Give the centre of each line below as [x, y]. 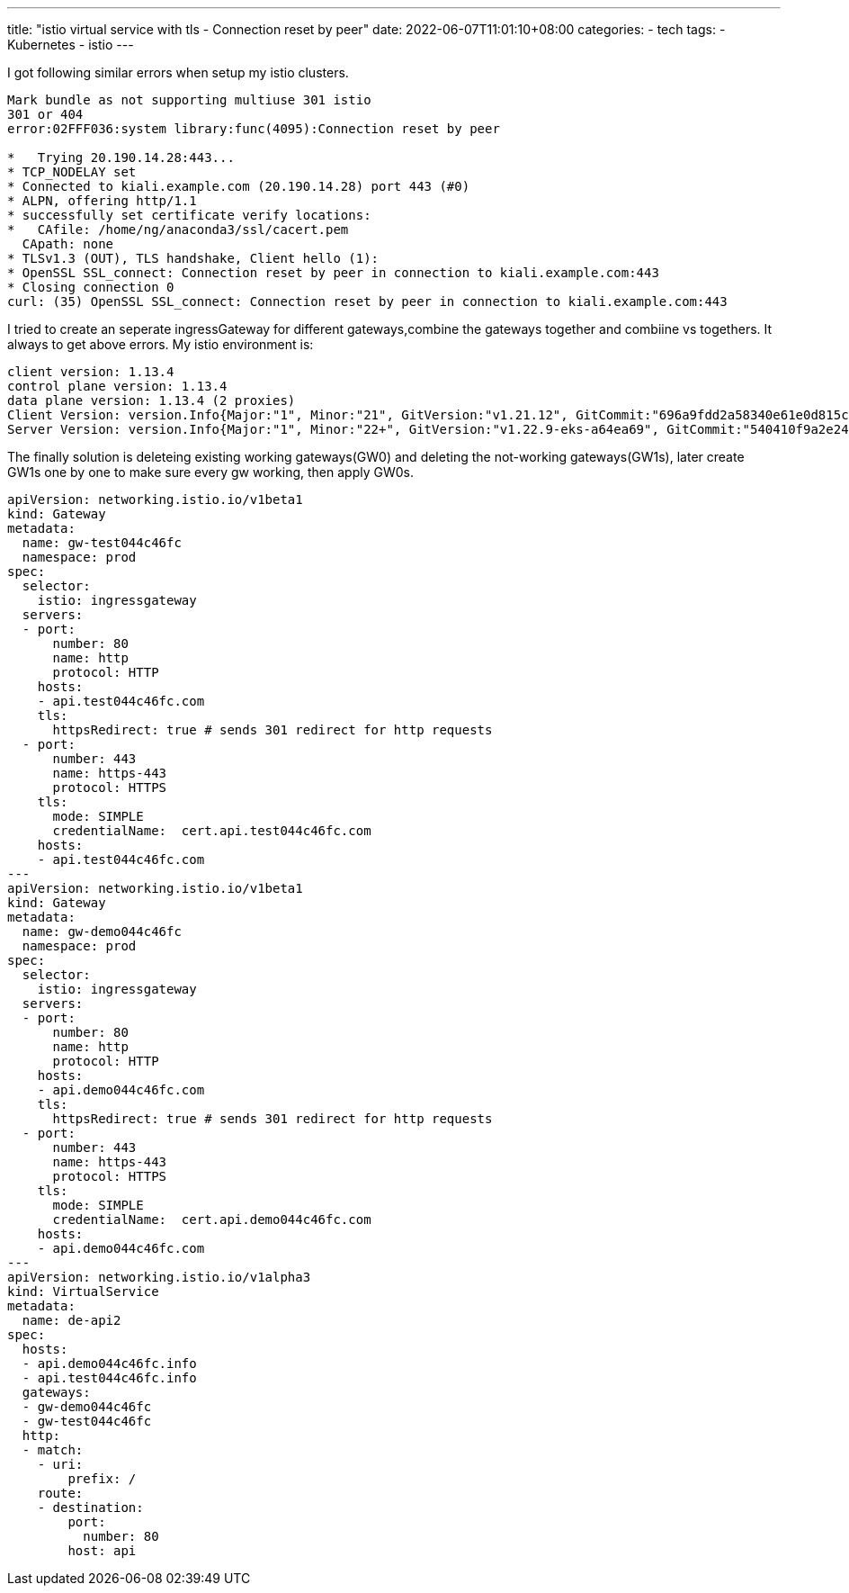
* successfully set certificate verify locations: [189, 215]
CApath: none [68, 244]
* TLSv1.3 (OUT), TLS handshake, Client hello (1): [193, 258]
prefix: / [102, 1479]
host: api [102, 1551]
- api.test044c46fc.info [109, 1378]
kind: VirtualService [83, 1291]
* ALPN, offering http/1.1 [102, 201]
